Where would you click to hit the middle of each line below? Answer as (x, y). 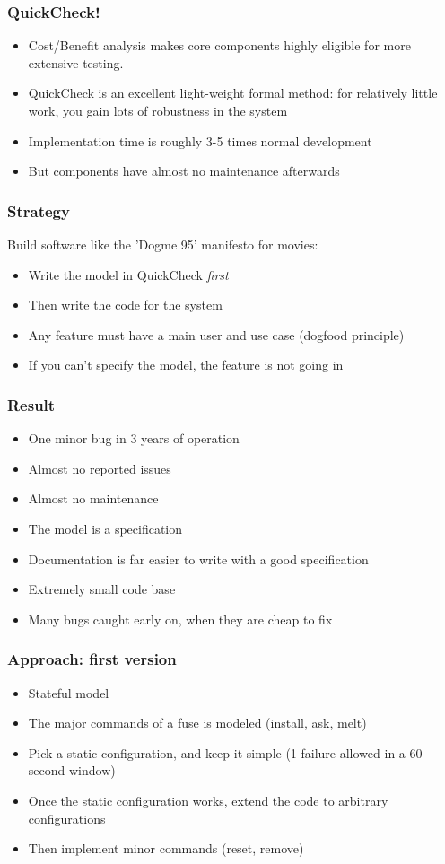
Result (31, 404)
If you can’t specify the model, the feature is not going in (186, 365)
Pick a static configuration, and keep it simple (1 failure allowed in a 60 (225, 752)
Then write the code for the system (125, 305)
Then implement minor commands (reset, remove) (166, 848)
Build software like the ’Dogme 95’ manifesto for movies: (163, 244)
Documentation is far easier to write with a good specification (198, 559)
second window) (72, 770)
